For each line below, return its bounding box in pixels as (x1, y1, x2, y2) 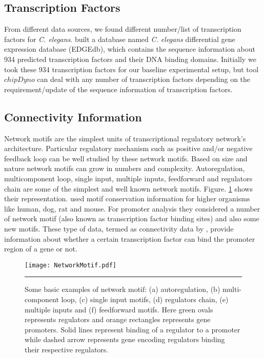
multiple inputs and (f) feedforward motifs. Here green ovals (25, 304, 213, 314)
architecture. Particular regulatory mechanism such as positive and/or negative (4, 143, 253, 154)
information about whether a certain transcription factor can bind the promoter (4, 233, 255, 244)
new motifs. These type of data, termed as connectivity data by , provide (4, 223, 234, 234)
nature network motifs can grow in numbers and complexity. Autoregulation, (4, 163, 245, 174)
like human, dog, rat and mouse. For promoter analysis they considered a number (4, 203, 260, 214)
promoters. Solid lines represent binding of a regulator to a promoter (25, 324, 240, 334)
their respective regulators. (25, 344, 109, 354)
